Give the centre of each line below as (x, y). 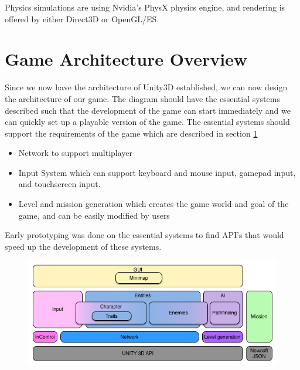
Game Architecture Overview (126, 59)
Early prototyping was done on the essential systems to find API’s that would (144, 235)
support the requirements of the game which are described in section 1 (131, 133)
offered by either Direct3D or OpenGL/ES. (82, 18)
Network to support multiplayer (76, 153)
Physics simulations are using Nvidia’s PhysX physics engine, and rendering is (145, 7)
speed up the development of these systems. (83, 246)
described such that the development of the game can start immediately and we (148, 110)
